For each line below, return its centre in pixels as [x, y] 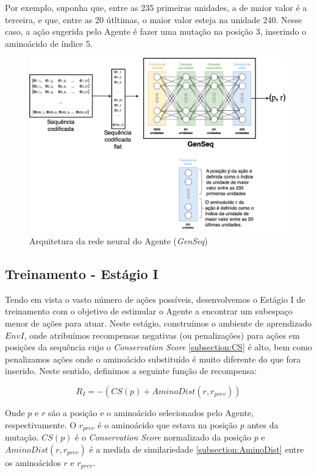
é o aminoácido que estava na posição [168, 424]
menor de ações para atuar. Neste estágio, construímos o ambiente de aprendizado [158, 323]
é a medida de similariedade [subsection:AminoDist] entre [197, 449]
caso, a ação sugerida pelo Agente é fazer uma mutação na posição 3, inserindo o [156, 31]
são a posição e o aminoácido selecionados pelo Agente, [151, 413]
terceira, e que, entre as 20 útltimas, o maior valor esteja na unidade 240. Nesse [154, 19]
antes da [263, 424]
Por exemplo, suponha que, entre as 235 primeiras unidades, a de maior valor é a [156, 7]
